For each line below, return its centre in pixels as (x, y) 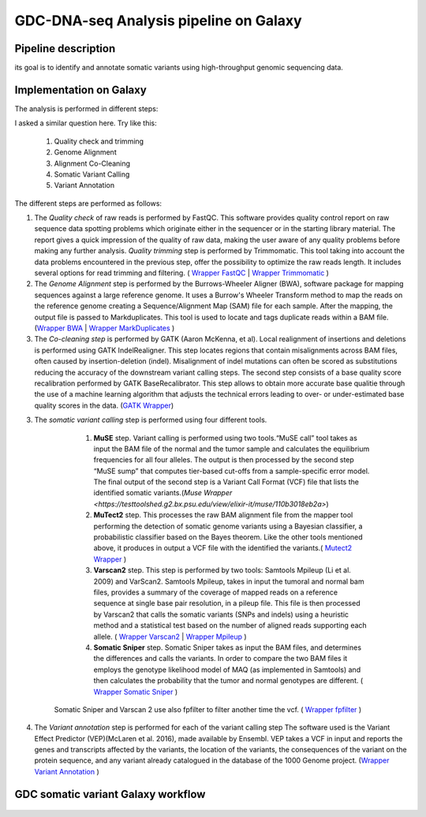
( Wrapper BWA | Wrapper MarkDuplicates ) (105, 328)
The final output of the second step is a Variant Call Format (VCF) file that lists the (226, 482)
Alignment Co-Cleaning (92, 163)
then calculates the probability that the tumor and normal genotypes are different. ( (228, 681)
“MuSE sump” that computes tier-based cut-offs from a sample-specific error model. (232, 471)
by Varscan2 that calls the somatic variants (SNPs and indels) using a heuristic (221, 614)
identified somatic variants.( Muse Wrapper (163, 493)
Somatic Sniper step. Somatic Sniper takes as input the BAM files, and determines (228, 647)
